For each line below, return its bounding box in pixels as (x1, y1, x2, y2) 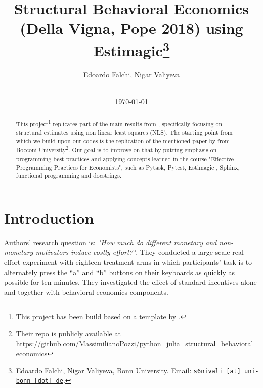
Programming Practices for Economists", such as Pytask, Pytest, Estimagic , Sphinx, (16, 163, 240, 171)
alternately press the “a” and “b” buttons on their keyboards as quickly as (4, 266, 235, 277)
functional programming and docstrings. (16, 171, 122, 180)
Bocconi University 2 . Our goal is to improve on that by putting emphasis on (16, 144, 217, 154)
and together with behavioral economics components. (4, 286, 168, 297)
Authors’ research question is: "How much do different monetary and (4, 237, 217, 247)
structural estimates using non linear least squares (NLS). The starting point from (16, 128, 233, 137)
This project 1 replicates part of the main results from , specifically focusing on (16, 118, 222, 128)
